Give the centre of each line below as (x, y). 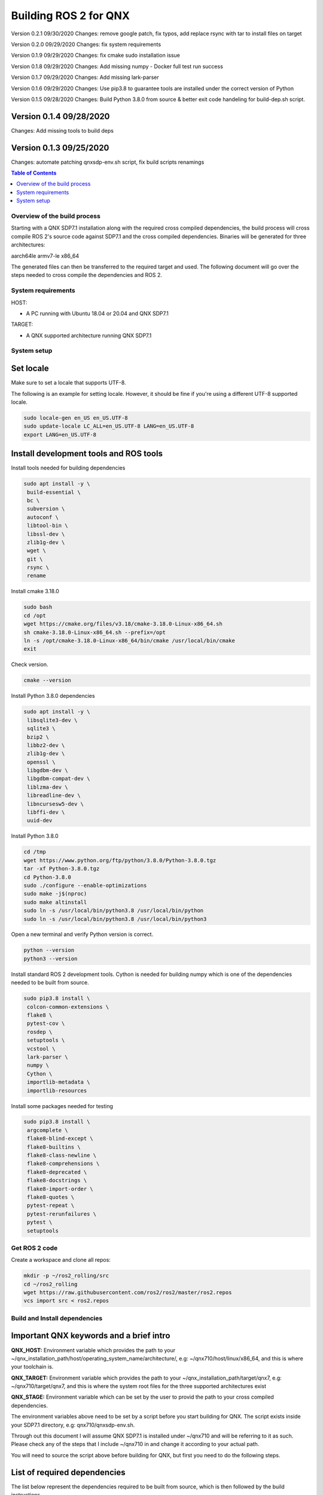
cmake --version (48, 681)
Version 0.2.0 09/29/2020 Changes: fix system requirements (86, 44)
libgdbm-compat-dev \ (59, 779)
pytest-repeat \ (51, 1206)
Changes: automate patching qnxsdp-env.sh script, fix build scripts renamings (108, 162)
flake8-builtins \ (54, 1147)
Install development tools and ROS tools (87, 454)
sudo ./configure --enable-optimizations (85, 885)
